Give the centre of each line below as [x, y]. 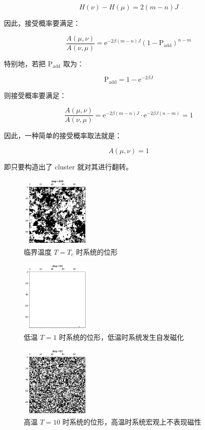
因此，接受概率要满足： [42, 23]
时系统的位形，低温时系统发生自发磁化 [122, 337]
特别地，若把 [25, 63]
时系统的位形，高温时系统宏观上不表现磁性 [132, 422]
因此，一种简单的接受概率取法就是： [63, 135]
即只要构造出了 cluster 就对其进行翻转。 [68, 167]
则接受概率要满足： [35, 95]
